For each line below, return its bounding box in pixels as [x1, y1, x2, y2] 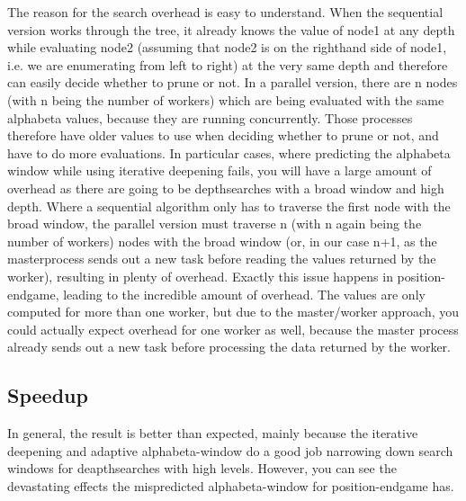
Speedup [7, 381, 88, 409]
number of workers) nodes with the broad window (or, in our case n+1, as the [7, 231, 437, 250]
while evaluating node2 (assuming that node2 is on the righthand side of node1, [7, 38, 447, 57]
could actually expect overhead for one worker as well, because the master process [7, 319, 459, 338]
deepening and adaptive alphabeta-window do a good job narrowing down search [7, 441, 453, 460]
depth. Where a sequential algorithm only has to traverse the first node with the [7, 196, 451, 215]
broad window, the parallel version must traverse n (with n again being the [7, 214, 422, 233]
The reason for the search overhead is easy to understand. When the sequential [7, 3, 444, 21]
